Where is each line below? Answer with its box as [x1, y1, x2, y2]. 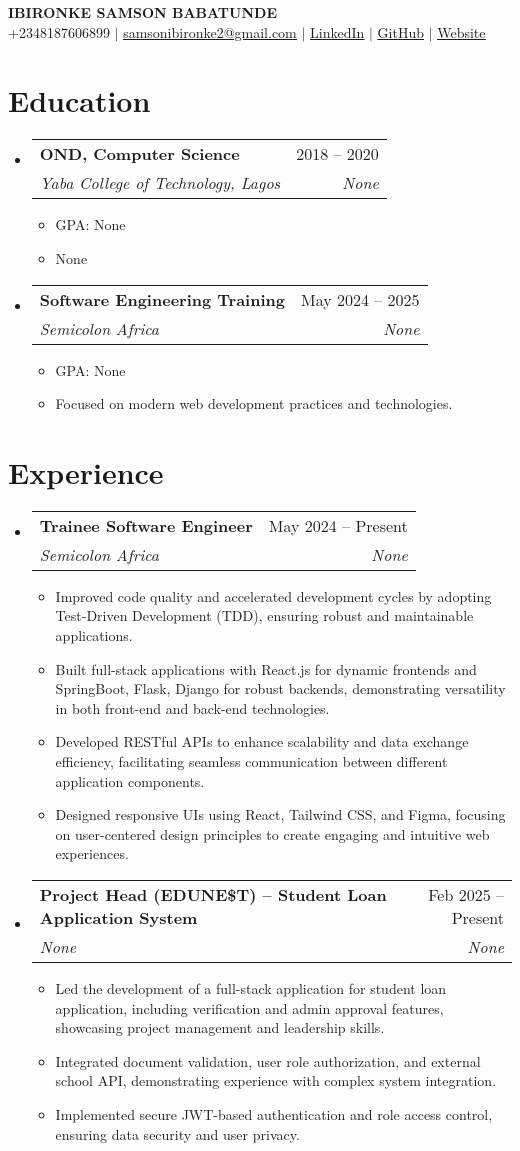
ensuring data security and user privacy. [55, 1123, 300, 1144]
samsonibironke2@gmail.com [123, 21, 297, 42]
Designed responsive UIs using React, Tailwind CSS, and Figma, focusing [55, 804, 506, 825]
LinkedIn [310, 21, 365, 42]
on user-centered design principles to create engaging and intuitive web [55, 823, 490, 844]
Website [437, 21, 486, 42]
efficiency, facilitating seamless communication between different [55, 750, 448, 771]
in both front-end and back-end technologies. [55, 697, 330, 718]
